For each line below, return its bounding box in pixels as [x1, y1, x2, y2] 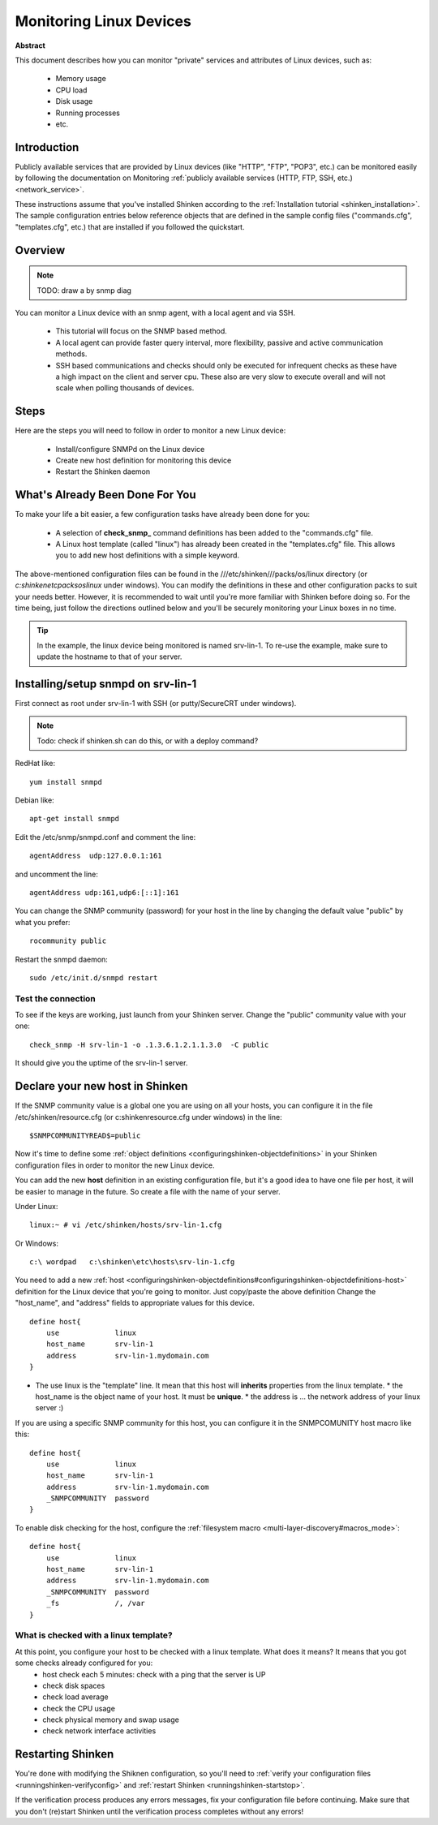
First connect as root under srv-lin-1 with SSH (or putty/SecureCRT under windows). [15, 699, 297, 708]
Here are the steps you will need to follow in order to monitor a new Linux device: [15, 426, 286, 436]
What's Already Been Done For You [15, 488, 196, 502]
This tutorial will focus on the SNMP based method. [55, 326, 227, 336]
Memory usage [55, 74, 107, 84]
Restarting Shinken [15, 1747, 114, 1761]
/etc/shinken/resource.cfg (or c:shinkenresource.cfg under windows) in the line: [15, 1112, 283, 1121]
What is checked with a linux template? [15, 1629, 174, 1641]
